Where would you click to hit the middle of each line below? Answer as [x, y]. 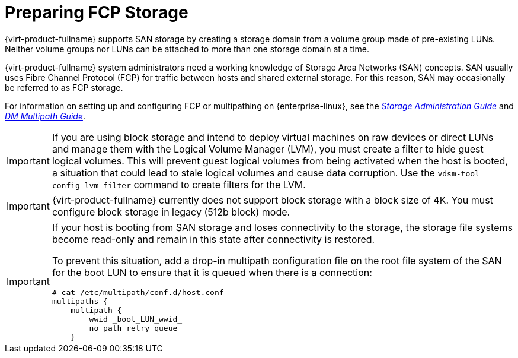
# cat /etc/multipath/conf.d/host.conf [138, 292]
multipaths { [80, 301]
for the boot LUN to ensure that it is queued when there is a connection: [212, 272]
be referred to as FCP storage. [64, 87]
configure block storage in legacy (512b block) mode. [171, 212]
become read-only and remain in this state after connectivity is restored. [213, 239]
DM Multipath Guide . [45, 116]
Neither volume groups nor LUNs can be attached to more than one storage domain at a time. [187, 49]
